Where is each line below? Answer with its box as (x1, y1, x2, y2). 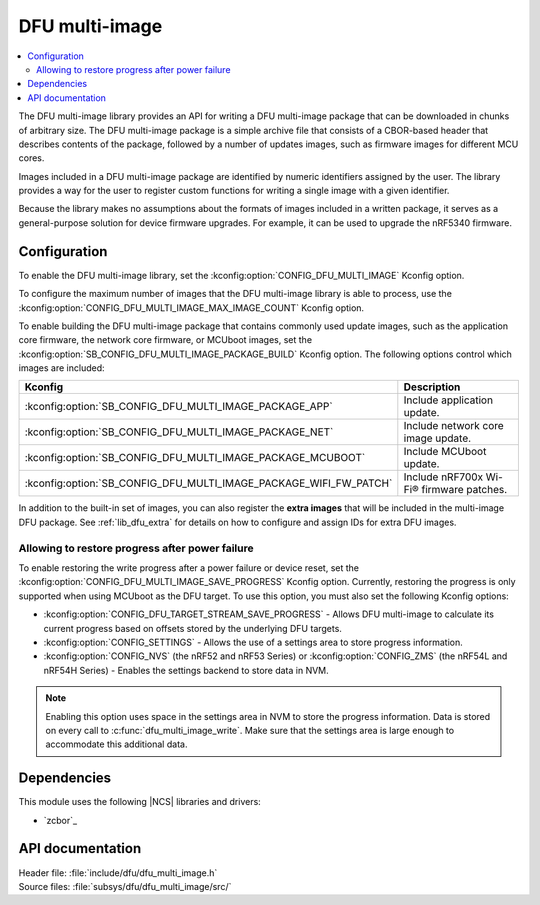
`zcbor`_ (43, 814, 78, 826)
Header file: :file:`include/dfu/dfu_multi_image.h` (18, 866, 218, 879)
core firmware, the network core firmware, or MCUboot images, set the (18, 334, 313, 346)
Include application (403, 393, 494, 407)
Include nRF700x (403, 470, 484, 484)
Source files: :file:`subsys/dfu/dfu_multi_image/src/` (18, 880, 232, 892)
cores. (18, 152, 45, 164)
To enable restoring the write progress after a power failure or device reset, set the (18, 562, 360, 574)
